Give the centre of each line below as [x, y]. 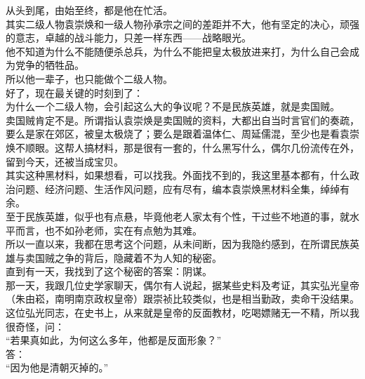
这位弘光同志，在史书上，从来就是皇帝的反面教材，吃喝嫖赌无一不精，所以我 [182, 313]
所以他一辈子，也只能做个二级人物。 [89, 78]
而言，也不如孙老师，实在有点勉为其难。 [108, 230]
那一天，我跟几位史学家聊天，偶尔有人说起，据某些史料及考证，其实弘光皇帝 [182, 285]
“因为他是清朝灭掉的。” [57, 367]
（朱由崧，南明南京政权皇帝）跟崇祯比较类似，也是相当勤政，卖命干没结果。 [182, 299]
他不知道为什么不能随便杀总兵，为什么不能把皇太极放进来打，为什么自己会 [178, 51]
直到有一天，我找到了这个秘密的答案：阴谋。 [109, 271]
